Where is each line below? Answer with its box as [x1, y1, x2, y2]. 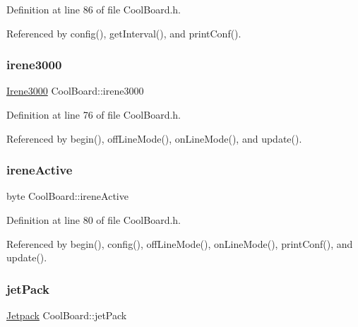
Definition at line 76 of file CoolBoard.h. [6, 107, 181, 121]
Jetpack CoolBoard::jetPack [6, 308, 127, 322]
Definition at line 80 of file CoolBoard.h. [6, 213, 181, 227]
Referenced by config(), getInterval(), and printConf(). [6, 25, 241, 40]
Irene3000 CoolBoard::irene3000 [6, 83, 144, 98]
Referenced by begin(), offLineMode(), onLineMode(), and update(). [6, 131, 302, 145]
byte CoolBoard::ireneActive [6, 189, 129, 203]
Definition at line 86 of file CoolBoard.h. [6, 2, 181, 16]
